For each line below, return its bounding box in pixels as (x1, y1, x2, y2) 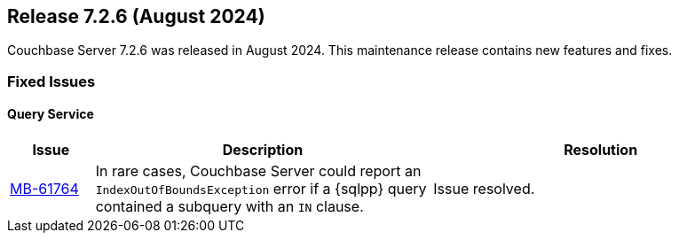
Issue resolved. (433, 180, 535, 198)
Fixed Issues (7, 72, 96, 90)
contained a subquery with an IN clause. (95, 197, 364, 216)
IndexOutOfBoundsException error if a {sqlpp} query (95, 180, 427, 198)
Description (222, 141, 304, 159)
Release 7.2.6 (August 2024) (7, 5, 265, 27)
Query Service (7, 106, 94, 122)
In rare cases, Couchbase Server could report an (95, 162, 422, 181)
